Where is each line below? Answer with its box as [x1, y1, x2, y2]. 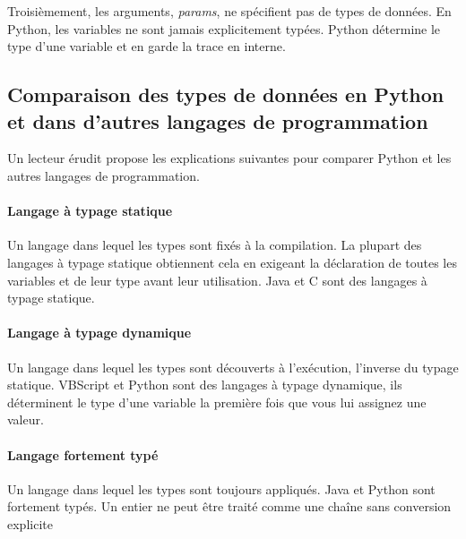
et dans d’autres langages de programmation [7, 107, 428, 134]
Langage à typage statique [7, 201, 173, 220]
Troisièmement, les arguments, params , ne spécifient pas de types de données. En [7, 2, 452, 20]
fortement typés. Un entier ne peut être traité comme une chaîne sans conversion [7, 497, 452, 516]
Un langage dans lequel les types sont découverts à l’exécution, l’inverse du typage [7, 357, 459, 376]
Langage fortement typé [7, 445, 159, 464]
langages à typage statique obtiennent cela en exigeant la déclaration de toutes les [7, 252, 457, 271]
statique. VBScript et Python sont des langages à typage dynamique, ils [7, 375, 402, 394]
